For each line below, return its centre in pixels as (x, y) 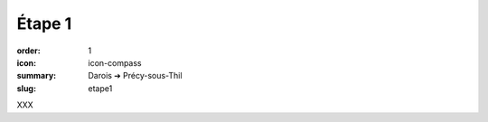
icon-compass (115, 62)
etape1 (100, 88)
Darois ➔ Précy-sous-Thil (135, 76)
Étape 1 (44, 23)
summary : (37, 76)
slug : (26, 88)
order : (28, 51)
